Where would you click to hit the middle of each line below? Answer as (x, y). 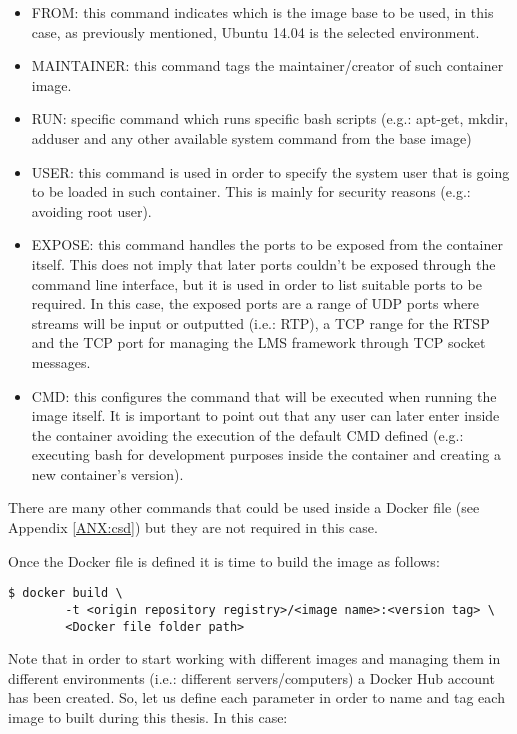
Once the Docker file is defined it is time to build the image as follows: (224, 560)
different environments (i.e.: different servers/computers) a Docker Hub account (251, 677)
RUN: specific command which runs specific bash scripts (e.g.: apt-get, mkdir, (270, 118)
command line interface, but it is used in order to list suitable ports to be (256, 283)
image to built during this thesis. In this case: (148, 717)
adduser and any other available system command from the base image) (251, 137)
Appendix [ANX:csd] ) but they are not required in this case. (193, 527)
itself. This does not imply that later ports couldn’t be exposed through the (263, 263)
